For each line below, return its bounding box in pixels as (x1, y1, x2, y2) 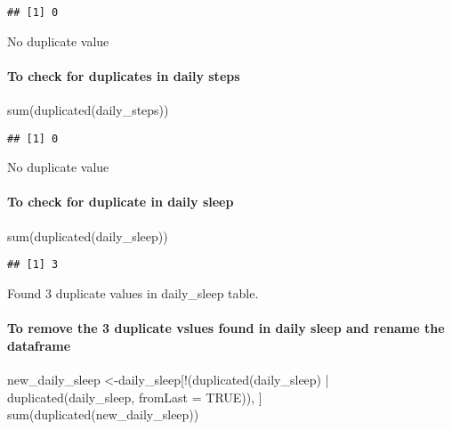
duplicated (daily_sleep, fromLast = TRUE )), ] (7, 387, 262, 406)
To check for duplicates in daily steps (7, 66, 240, 85)
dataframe (7, 336, 71, 354)
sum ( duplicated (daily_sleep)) (7, 226, 168, 245)
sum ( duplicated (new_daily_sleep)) (7, 405, 199, 424)
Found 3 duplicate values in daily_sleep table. (7, 283, 259, 302)
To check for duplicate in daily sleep (7, 192, 234, 211)
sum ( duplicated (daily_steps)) (7, 101, 169, 119)
